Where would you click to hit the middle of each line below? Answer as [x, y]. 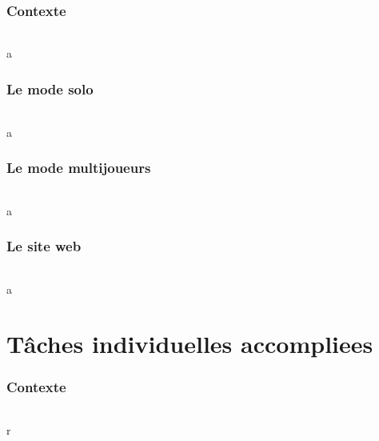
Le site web [44, 246]
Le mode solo [50, 88]
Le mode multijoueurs [79, 168]
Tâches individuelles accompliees [190, 344]
